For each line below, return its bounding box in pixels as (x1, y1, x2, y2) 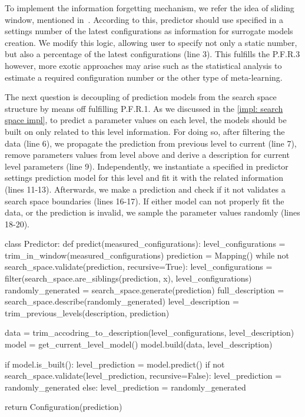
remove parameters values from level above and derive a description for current (5, 148, 290, 161)
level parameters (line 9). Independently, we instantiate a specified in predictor (5, 160, 289, 172)
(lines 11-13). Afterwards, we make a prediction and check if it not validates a (5, 183, 286, 195)
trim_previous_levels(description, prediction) (5, 306, 170, 319)
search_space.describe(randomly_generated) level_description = (5, 295, 239, 307)
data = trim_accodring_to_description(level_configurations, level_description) (5, 326, 294, 339)
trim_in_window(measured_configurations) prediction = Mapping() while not (5, 249, 289, 261)
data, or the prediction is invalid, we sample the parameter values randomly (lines (5, 206, 300, 219)
